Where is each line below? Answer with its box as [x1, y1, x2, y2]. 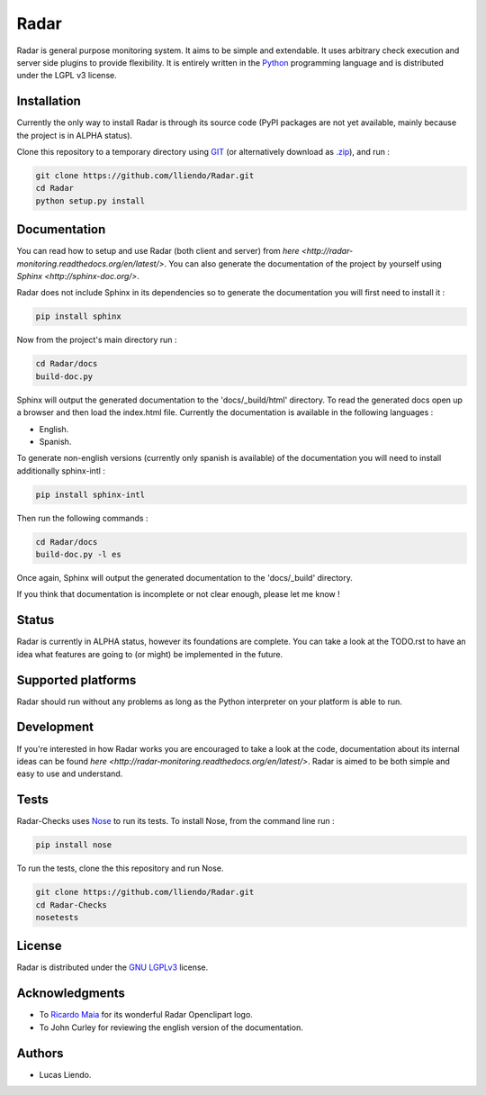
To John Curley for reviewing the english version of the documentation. [39, 1022, 303, 1033]
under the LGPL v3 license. [16, 70, 117, 81]
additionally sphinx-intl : [16, 465, 105, 476]
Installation [16, 94, 81, 109]
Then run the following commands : [16, 512, 148, 523]
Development [16, 719, 94, 735]
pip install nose [35, 840, 112, 850]
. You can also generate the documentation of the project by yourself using [163, 258, 443, 269]
